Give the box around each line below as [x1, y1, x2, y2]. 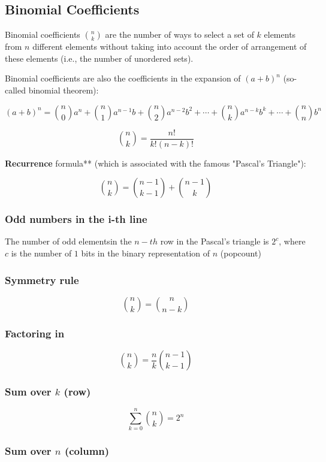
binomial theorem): [28, 83, 99, 96]
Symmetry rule [5, 272, 79, 287]
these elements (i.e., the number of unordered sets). [5, 52, 194, 64]
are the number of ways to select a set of [105, 28, 254, 41]
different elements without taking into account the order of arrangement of [32, 40, 307, 53]
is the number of [11, 247, 72, 259]
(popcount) [220, 247, 261, 259]
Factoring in [5, 325, 65, 340]
